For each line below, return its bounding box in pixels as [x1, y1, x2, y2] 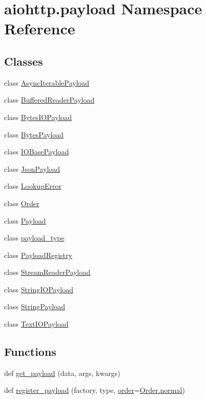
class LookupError [4, 181, 61, 191]
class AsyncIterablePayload [4, 77, 90, 88]
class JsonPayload [4, 163, 60, 174]
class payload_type [4, 232, 65, 243]
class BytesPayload [4, 129, 64, 139]
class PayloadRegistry [4, 249, 72, 260]
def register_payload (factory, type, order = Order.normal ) [4, 385, 185, 395]
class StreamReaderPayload [4, 267, 91, 277]
